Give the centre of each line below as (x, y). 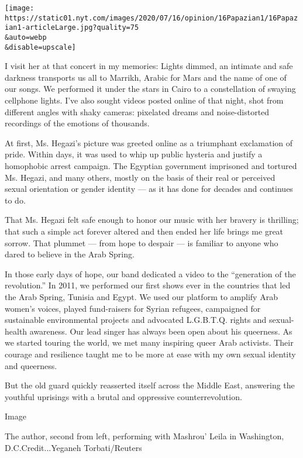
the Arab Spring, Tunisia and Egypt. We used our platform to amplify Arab (141, 296)
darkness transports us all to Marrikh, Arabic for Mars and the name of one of (146, 77)
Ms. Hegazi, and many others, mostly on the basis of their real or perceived (140, 177)
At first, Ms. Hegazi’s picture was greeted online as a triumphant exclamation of (149, 142)
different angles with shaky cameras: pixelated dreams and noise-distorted (137, 111)
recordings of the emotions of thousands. (77, 123)
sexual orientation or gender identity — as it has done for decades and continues (149, 189)
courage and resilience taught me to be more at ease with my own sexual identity (150, 354)
